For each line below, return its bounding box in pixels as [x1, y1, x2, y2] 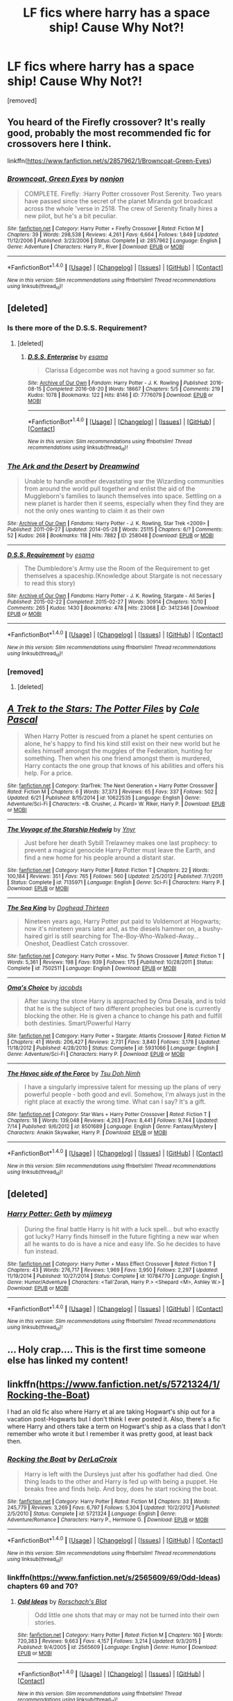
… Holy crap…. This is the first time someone [7, 1344, 207, 1356]
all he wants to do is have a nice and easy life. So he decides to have [24, 1240, 221, 1248]
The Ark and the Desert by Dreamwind [7, 461, 140, 471]
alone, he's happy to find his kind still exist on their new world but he [24, 740, 221, 748]
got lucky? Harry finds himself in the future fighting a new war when [24, 1232, 219, 1240]
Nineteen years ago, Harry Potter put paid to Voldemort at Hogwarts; [24, 917, 221, 925]
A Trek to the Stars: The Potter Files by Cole [7, 703, 200, 715]
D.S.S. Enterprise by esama [27, 352, 109, 361]
